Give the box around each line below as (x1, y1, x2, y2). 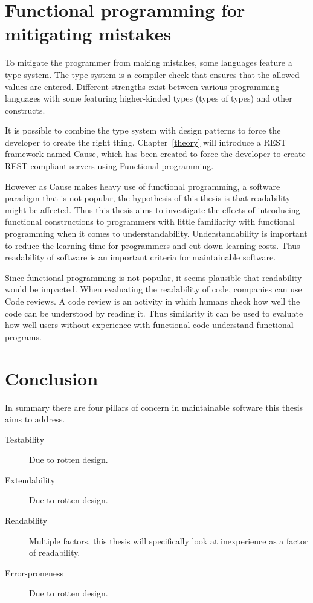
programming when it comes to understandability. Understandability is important (5, 227, 308, 240)
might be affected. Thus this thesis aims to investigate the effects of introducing (5, 203, 300, 216)
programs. (5, 330, 42, 343)
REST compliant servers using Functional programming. (5, 160, 214, 172)
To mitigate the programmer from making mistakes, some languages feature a (5, 56, 292, 69)
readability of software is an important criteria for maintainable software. (5, 251, 276, 263)
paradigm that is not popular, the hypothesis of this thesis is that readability (5, 192, 291, 204)
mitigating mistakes (5, 21, 172, 46)
